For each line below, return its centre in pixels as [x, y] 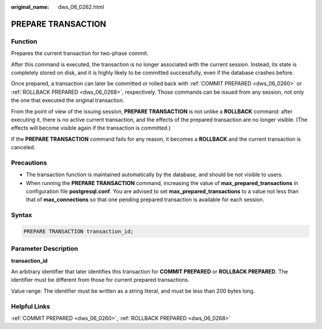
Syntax [21, 215]
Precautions [29, 162]
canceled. [23, 147]
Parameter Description [45, 249]
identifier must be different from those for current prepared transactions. [100, 280]
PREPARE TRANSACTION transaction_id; [79, 231]
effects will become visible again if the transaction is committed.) [91, 128]
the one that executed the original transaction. [68, 100]
